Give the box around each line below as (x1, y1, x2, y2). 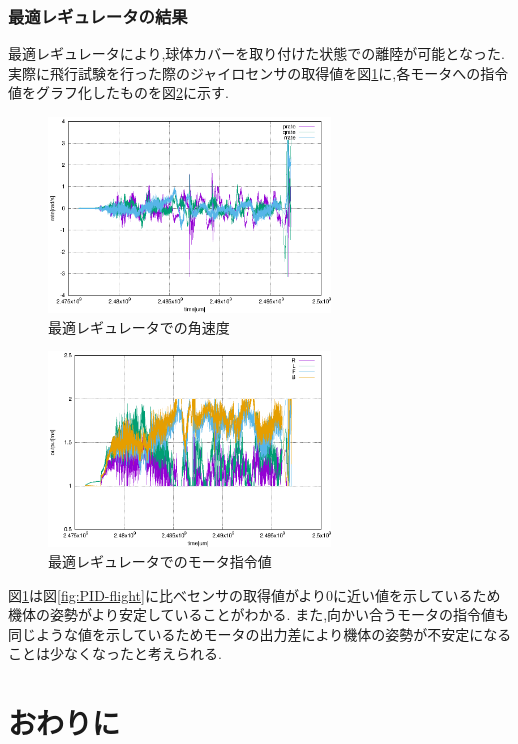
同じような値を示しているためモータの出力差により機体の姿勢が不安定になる (8, 623, 512, 644)
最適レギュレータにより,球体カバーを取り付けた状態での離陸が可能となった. (8, 43, 505, 64)
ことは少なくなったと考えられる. (8, 643, 222, 664)
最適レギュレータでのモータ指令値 (48, 551, 272, 572)
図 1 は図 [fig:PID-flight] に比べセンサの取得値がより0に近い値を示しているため (8, 584, 501, 605)
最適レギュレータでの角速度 (48, 316, 230, 337)
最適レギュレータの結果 (8, 3, 188, 28)
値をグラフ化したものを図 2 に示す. (8, 82, 229, 103)
